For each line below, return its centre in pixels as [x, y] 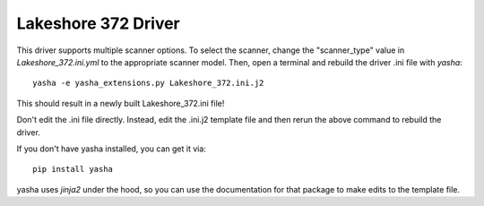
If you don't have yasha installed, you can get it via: [111, 149]
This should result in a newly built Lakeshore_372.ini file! [121, 103]
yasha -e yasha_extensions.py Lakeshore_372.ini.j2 [148, 83]
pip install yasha [73, 169]
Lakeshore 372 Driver [99, 23]
